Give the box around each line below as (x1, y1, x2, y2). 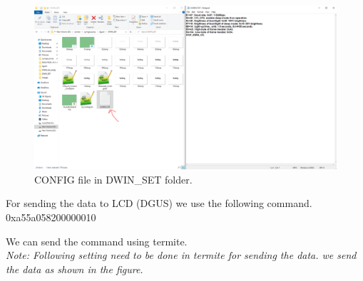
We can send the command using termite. (6, 233, 188, 248)
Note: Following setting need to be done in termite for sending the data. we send (6, 248, 357, 263)
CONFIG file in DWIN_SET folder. (34, 171, 193, 186)
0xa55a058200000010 (6, 210, 96, 224)
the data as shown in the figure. (6, 261, 143, 276)
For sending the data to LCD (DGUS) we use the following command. (6, 196, 312, 211)
